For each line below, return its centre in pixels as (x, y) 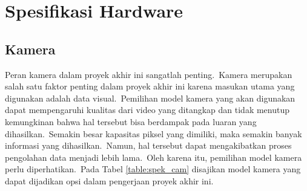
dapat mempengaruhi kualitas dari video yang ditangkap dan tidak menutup (147, 110)
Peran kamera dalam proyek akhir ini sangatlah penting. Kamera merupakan (149, 74)
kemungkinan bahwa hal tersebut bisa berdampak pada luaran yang (131, 121)
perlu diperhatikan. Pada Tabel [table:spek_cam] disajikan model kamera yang (153, 169)
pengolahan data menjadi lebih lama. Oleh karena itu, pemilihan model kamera (153, 157)
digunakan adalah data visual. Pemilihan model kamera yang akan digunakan (150, 98)
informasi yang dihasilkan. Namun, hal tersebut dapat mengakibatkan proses (148, 145)
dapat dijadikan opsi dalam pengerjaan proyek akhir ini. (109, 180)
